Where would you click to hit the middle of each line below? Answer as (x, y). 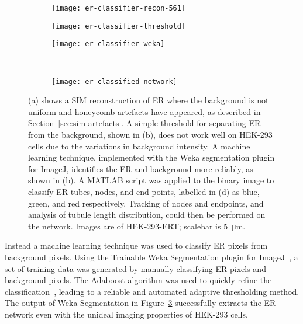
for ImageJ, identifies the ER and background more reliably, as (141, 168)
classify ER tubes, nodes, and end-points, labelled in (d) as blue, (144, 191)
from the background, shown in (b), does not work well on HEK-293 (150, 134)
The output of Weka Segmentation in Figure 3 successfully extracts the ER (140, 303)
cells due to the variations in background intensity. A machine (139, 146)
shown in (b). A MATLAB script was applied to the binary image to (151, 180)
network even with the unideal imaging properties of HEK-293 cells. (126, 314)
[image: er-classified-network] (114, 81)
